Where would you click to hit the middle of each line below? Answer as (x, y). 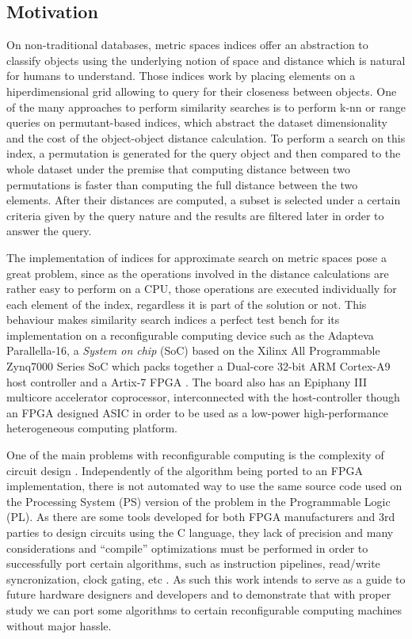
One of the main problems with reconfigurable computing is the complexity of (195, 455)
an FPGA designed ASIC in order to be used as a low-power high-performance (197, 412)
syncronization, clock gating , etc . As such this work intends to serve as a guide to (206, 578)
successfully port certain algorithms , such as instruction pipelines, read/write (193, 563)
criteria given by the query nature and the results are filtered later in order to (195, 215)
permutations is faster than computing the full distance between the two (182, 184)
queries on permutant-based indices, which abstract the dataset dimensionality (197, 122)
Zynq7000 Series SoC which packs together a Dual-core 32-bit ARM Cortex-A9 (198, 366)
